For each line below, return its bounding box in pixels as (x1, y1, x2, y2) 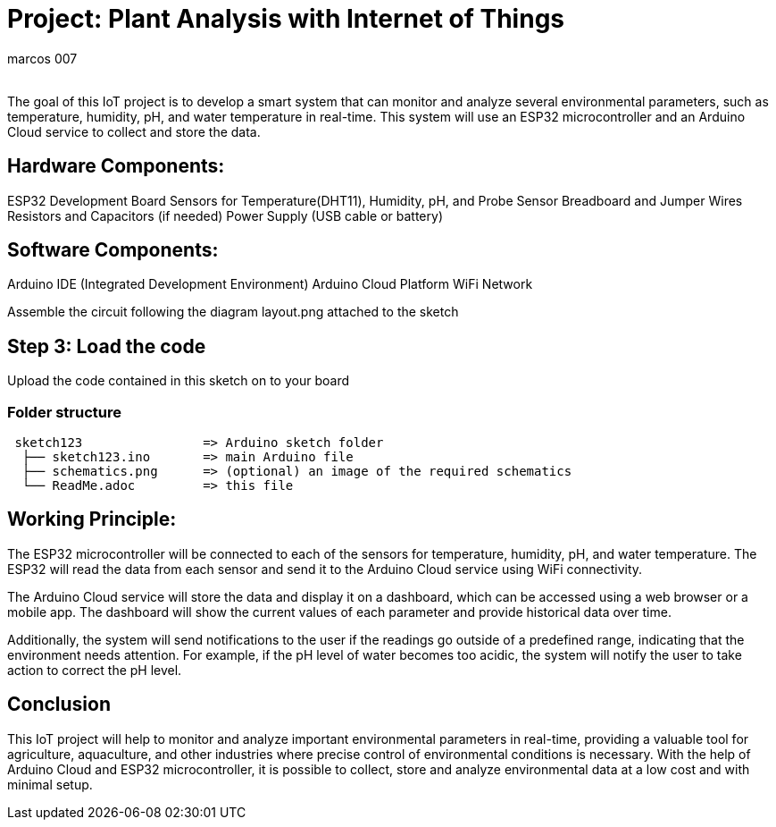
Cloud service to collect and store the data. (7, 123, 261, 139)
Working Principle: (7, 508, 177, 531)
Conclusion (7, 693, 112, 716)
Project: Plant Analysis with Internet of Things (7, 4, 565, 34)
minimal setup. (7, 776, 93, 792)
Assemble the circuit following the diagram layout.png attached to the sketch (7, 304, 459, 320)
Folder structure (7, 402, 121, 421)
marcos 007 (7, 50, 78, 66)
